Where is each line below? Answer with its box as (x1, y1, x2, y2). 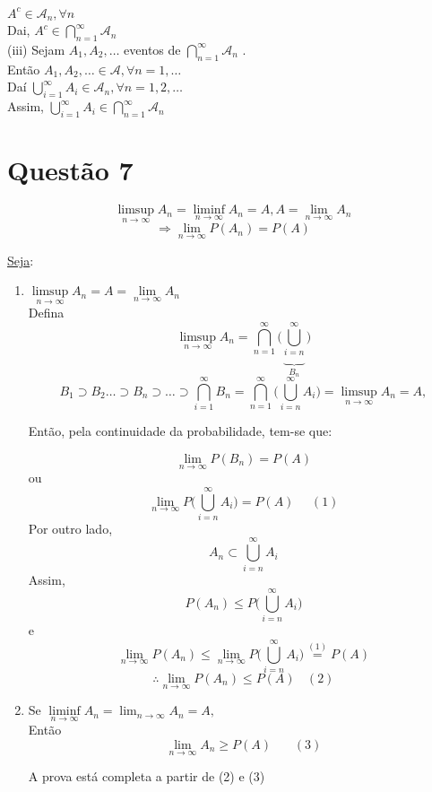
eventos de (124, 39, 181, 58)
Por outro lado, (28, 518, 113, 537)
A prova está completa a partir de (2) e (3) (28, 767, 265, 786)
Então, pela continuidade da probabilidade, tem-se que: (28, 422, 333, 440)
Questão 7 (7, 152, 134, 188)
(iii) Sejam (7, 39, 65, 58)
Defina (28, 303, 65, 322)
